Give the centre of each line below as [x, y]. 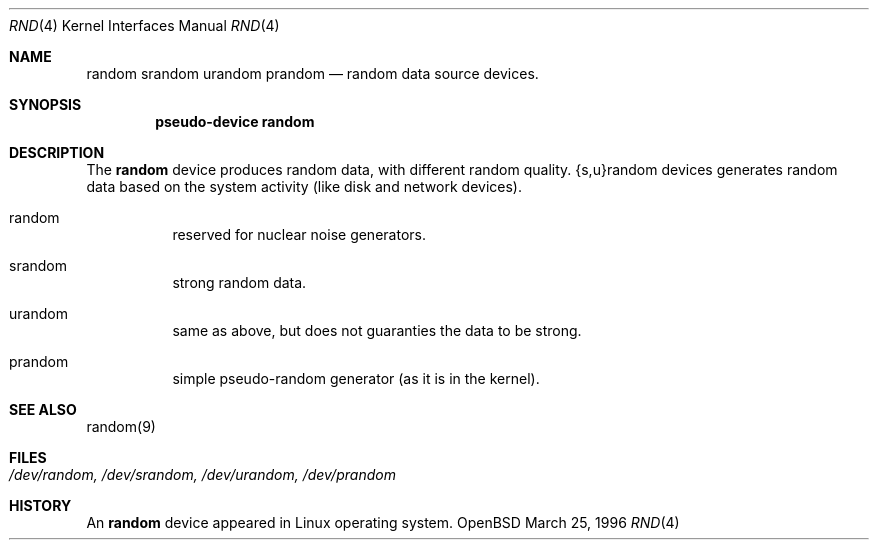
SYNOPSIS [45, 104]
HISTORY [40, 505]
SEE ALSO [43, 409]
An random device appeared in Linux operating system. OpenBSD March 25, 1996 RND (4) [383, 522]
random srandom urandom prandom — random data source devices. [312, 73]
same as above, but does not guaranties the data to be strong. [377, 330]
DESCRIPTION [57, 152]
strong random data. [239, 282]
